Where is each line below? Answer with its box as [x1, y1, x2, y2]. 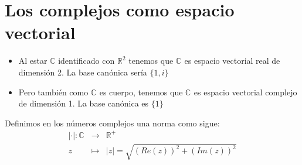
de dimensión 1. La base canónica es [18, 97, 149, 109]
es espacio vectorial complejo [194, 85, 297, 98]
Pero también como [18, 85, 89, 98]
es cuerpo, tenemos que [99, 85, 183, 98]
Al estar [18, 54, 47, 67]
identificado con [58, 54, 115, 67]
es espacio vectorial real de [184, 54, 280, 67]
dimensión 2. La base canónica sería [18, 66, 147, 78]
